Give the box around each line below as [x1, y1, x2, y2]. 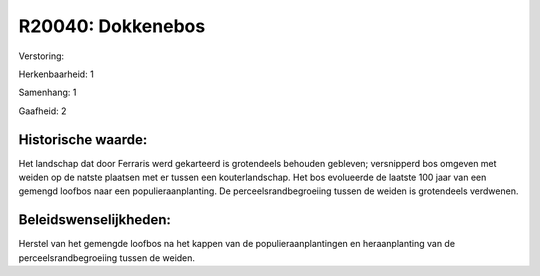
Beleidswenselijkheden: [18, 211, 172, 229]
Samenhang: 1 [18, 86, 77, 99]
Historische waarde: [18, 131, 148, 148]
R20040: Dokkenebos [18, 15, 206, 37]
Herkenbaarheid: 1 [18, 68, 94, 80]
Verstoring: [18, 50, 65, 62]
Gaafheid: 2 [18, 105, 67, 117]
